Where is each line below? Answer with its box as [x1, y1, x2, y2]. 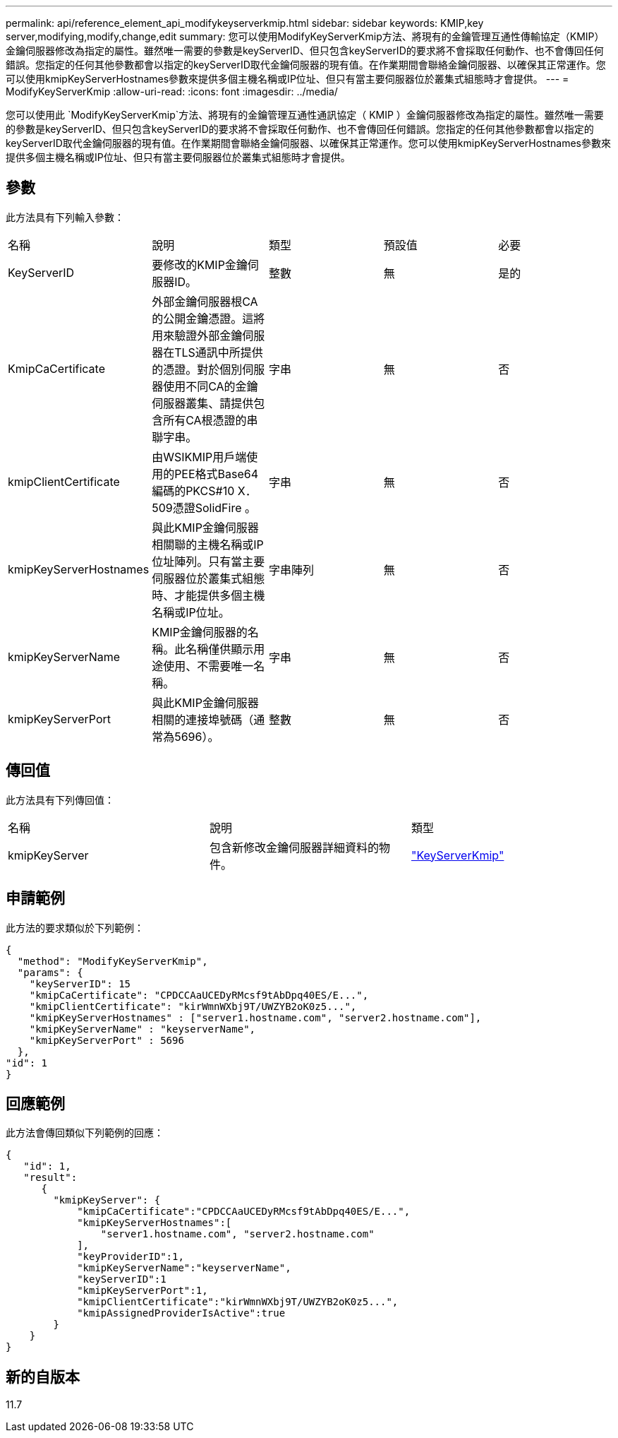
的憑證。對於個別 [152, 362, 243, 376]
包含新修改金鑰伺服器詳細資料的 [209, 840, 379, 855]
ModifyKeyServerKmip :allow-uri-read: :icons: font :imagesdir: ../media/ [6, 85, 338, 97]
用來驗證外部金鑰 [152, 328, 243, 343]
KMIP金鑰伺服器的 [152, 624, 248, 639]
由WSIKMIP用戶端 [152, 449, 247, 464]
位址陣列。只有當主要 [152, 554, 265, 569]
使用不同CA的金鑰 [163, 379, 258, 393]
